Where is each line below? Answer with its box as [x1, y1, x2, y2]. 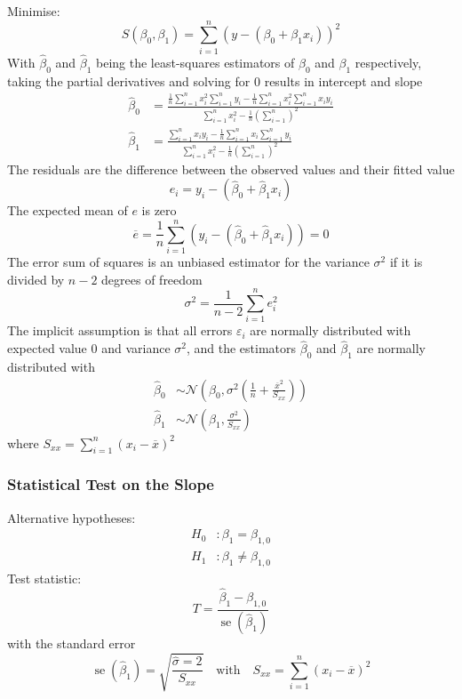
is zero [141, 201, 177, 220]
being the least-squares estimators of [96, 52, 295, 71]
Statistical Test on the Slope [7, 473, 214, 495]
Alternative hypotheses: [7, 508, 136, 526]
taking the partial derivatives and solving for [7, 71, 251, 90]
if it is [389, 253, 423, 271]
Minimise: [7, 2, 60, 20]
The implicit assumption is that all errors [7, 321, 233, 340]
